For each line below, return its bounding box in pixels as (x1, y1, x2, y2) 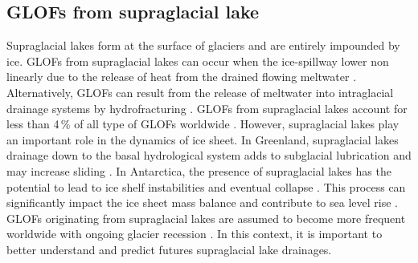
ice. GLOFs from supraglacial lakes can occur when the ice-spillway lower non (6, 52, 389, 69)
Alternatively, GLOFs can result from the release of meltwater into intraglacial (6, 83, 394, 100)
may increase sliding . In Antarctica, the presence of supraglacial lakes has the (6, 162, 391, 179)
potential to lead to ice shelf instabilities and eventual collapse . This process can (6, 178, 406, 195)
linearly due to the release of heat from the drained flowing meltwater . (6, 68, 357, 85)
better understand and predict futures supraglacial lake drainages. (6, 241, 332, 257)
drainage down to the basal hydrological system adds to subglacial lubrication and (6, 147, 412, 164)
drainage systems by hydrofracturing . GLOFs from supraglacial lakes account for (6, 99, 408, 116)
